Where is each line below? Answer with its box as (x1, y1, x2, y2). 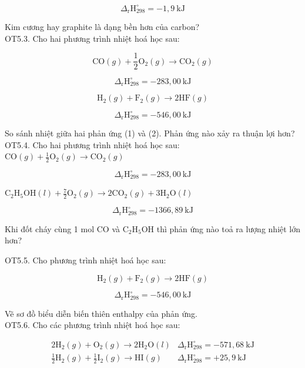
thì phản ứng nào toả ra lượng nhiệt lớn (156, 222, 301, 235)
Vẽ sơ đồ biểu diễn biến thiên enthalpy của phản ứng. (5, 307, 197, 319)
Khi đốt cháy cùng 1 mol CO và (5, 222, 120, 235)
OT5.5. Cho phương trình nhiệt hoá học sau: (5, 254, 166, 266)
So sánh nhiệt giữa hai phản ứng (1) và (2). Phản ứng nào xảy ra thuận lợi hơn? (5, 127, 295, 139)
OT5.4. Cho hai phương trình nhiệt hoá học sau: (5, 138, 180, 150)
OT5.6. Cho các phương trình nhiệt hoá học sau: (5, 319, 180, 331)
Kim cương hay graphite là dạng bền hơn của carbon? (5, 20, 200, 32)
